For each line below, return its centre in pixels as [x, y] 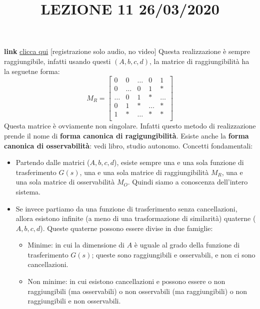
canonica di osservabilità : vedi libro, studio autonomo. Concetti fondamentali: [128, 145]
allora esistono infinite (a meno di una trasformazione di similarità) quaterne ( [136, 218]
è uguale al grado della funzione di [187, 245]
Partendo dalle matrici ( [53, 162]
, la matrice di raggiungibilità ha [199, 61]
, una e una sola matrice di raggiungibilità [144, 172]
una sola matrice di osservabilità [65, 182]
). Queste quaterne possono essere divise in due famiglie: [126, 228]
